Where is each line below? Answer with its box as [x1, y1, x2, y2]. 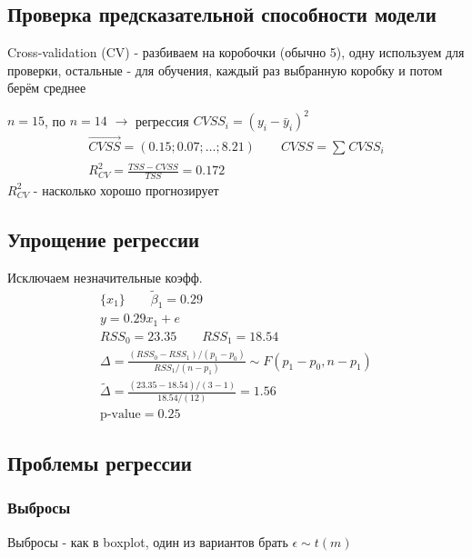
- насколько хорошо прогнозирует [33, 180, 219, 199]
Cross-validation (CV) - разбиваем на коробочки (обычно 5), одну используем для [7, 43, 465, 62]
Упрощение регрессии [7, 224, 200, 253]
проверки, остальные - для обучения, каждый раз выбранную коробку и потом [7, 60, 443, 79]
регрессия [135, 111, 189, 130]
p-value [100, 407, 141, 421]
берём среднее [7, 78, 86, 97]
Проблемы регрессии [7, 449, 192, 477]
